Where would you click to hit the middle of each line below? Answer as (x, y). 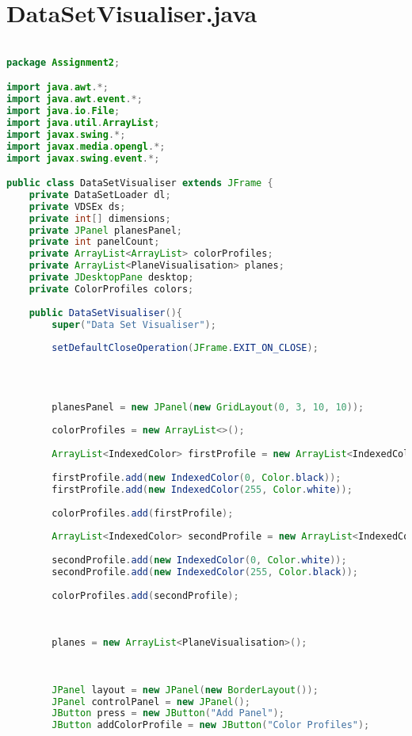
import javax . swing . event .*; (83, 158)
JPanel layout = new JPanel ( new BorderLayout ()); (185, 690)
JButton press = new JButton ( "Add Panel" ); (168, 713)
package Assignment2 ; (63, 62)
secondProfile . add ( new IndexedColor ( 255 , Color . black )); (205, 572)
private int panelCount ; (94, 242)
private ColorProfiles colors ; (111, 289)
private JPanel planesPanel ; (105, 230)
